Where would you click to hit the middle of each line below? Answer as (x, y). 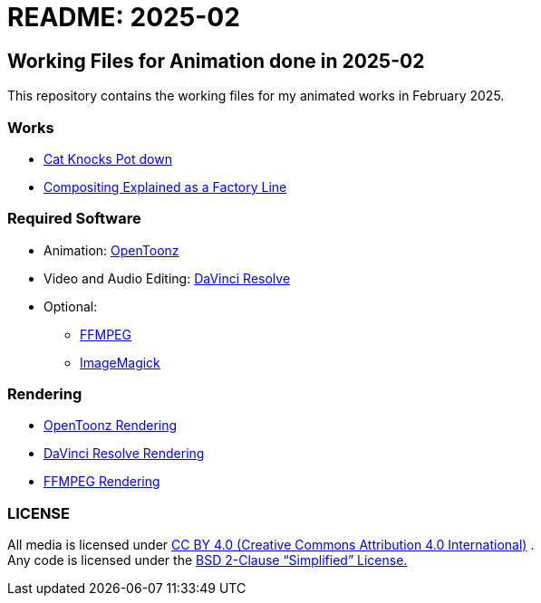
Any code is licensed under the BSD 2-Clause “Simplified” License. (208, 560)
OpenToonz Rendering (111, 426)
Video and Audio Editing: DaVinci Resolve (167, 278)
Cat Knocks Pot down (108, 158)
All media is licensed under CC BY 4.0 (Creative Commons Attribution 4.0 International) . (271, 545)
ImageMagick (120, 362)
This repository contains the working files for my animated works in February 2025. (256, 96)
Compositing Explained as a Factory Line (165, 187)
